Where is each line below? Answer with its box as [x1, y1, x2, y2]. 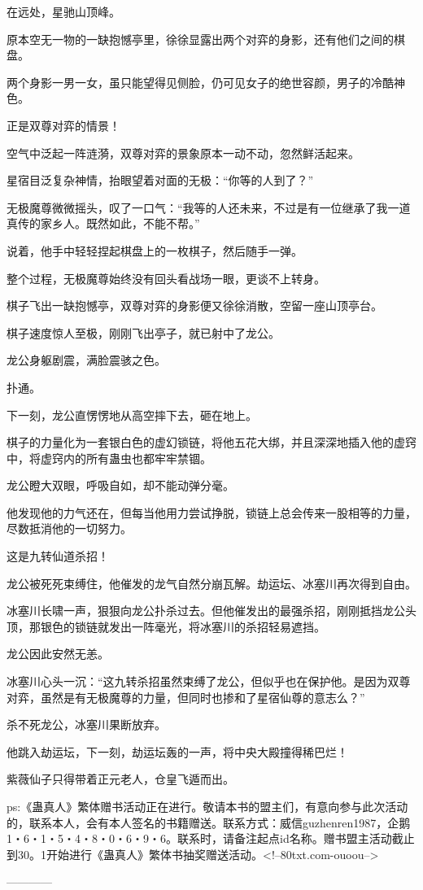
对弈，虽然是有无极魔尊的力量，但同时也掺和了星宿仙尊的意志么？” [7, 688, 365, 705]
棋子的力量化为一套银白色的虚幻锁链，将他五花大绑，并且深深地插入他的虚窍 [7, 434, 416, 451]
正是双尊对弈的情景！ [7, 116, 120, 133]
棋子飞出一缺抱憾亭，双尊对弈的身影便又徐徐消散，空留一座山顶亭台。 [7, 297, 382, 314]
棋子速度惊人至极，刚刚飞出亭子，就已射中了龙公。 [7, 324, 280, 341]
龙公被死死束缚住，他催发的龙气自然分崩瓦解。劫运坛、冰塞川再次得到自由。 [7, 574, 416, 591]
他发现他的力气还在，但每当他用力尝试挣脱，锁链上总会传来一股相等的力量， [7, 504, 416, 521]
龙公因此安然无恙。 [7, 645, 109, 662]
